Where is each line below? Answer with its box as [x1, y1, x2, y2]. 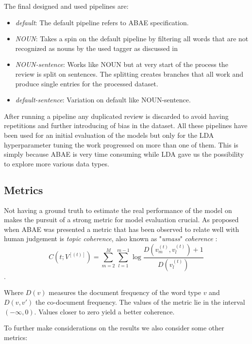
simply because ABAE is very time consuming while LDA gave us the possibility [4, 149, 244, 159]
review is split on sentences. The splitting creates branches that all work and [15, 68, 244, 79]
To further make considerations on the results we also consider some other [4, 323, 224, 333]
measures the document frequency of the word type [49, 287, 201, 297]
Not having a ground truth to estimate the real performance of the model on [4, 205, 232, 215]
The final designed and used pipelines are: [4, 1, 129, 11]
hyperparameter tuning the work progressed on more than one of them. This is [4, 139, 238, 149]
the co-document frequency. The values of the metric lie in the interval [35, 296, 245, 307]
